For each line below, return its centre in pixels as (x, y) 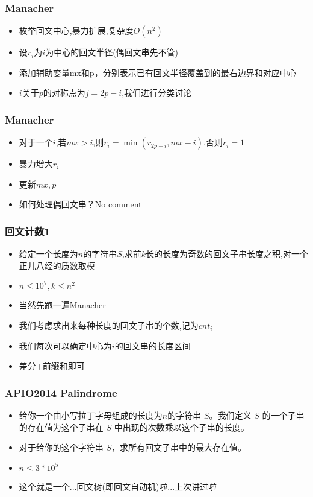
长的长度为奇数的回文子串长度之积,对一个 (227, 254)
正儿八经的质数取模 (57, 265)
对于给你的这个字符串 (61, 447)
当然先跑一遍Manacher (62, 305)
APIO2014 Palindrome (61, 392)
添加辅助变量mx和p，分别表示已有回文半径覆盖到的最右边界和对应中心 (158, 72)
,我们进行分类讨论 (157, 93)
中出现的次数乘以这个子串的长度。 (181, 427)
